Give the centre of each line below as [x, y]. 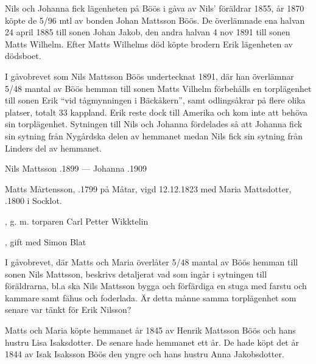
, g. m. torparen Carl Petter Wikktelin [77, 221]
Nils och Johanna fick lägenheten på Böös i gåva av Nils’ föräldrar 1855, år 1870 [155, 8]
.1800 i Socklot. [33, 201]
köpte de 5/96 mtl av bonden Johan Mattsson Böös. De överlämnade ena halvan [155, 20]
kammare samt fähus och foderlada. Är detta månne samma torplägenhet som [151, 297]
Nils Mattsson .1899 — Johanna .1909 [76, 168]
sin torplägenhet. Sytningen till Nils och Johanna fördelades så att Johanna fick [154, 124]
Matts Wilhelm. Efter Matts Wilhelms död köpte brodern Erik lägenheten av [149, 44]
